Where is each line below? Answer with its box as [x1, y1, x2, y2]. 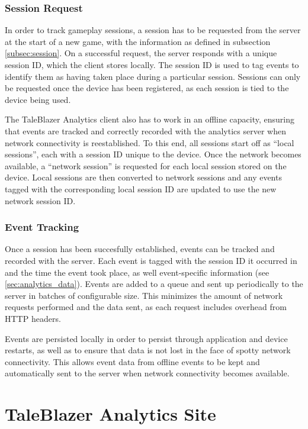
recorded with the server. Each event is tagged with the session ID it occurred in [5, 254, 297, 266]
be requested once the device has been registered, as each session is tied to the [5, 82, 289, 94]
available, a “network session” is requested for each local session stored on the [5, 159, 287, 172]
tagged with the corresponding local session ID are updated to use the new [5, 182, 277, 195]
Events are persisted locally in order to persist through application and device [5, 332, 288, 344]
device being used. [5, 93, 71, 105]
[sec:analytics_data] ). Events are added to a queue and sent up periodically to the [5, 278, 303, 290]
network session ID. [5, 194, 76, 207]
